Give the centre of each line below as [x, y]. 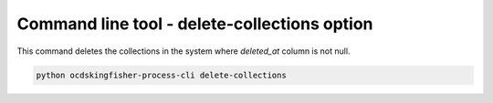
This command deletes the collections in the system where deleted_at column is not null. [184, 51]
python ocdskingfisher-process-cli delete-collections [161, 75]
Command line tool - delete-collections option [195, 24]
